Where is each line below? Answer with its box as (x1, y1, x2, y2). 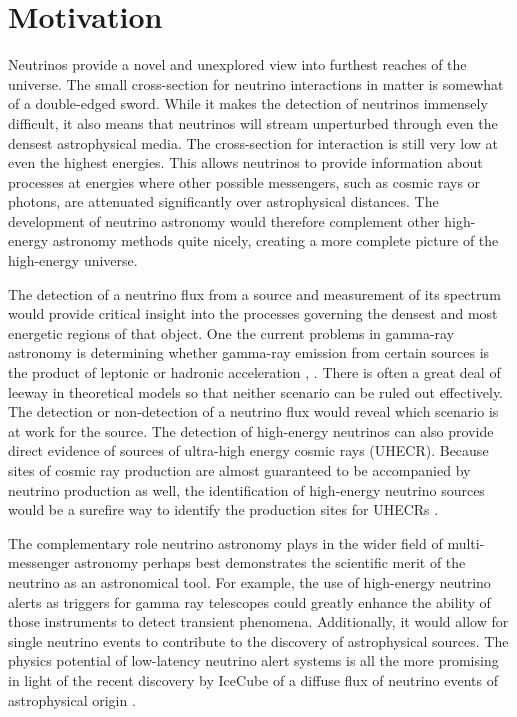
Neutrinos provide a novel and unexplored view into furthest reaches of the (8, 54, 467, 75)
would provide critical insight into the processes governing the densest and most (8, 303, 498, 324)
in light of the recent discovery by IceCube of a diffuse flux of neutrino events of (8, 669, 498, 690)
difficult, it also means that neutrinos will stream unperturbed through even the (8, 112, 498, 133)
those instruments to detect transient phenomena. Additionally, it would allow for (8, 611, 509, 632)
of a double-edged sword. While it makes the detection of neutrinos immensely (8, 93, 488, 114)
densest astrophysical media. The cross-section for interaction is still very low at (8, 132, 499, 153)
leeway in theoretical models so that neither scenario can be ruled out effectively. (8, 381, 504, 402)
